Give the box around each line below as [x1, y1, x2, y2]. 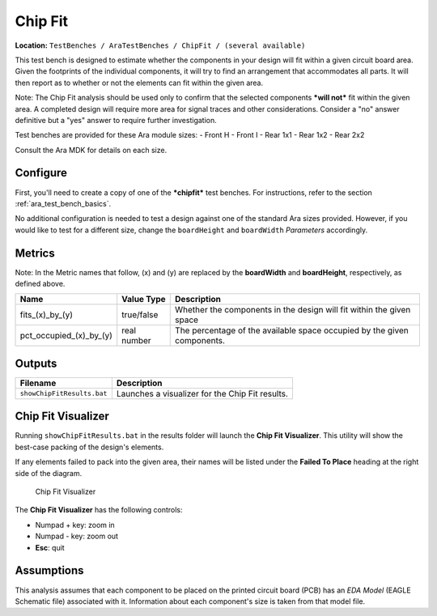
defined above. [15, 279, 66, 289]
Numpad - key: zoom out [35, 531, 119, 542]
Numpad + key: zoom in [35, 520, 115, 529]
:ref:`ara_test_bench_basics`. [15, 198, 112, 208]
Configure [15, 166, 68, 180]
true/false [121, 309, 159, 321]
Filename [19, 377, 57, 389]
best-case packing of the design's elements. [15, 442, 164, 452]
